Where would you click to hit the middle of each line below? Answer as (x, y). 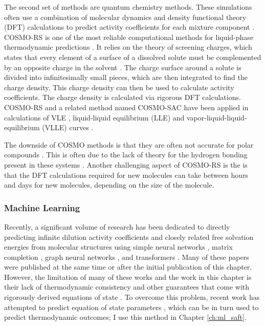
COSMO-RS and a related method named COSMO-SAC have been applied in (126, 107)
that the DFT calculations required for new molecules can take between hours (126, 175)
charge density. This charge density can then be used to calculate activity (119, 87)
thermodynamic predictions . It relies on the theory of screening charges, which (128, 47)
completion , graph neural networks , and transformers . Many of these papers (127, 257)
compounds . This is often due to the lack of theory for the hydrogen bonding (126, 155)
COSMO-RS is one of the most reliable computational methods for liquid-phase (129, 37)
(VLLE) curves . (68, 127)
